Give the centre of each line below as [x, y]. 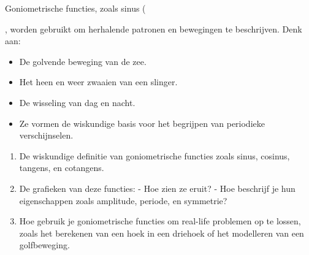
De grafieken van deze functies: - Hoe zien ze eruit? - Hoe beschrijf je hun [157, 188]
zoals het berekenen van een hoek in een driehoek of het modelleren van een [162, 233]
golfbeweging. [44, 245]
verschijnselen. [46, 135]
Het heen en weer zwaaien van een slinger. [98, 82]
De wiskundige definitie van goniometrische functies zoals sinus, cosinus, [154, 155]
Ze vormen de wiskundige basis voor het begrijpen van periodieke [142, 123]
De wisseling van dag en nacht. [77, 102]
